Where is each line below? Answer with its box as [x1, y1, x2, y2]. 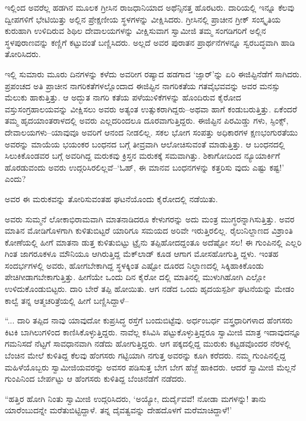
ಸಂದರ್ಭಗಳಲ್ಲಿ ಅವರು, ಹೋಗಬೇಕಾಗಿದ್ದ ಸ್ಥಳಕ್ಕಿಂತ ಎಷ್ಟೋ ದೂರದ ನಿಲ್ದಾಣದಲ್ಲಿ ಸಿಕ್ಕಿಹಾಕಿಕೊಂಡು [5, 259, 264, 271]
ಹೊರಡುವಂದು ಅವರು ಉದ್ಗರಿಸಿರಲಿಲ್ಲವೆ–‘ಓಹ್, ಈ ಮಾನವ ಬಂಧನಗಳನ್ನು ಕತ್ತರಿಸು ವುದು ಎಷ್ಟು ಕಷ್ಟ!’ [5, 161, 285, 173]
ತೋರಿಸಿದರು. [5, 48, 41, 60]
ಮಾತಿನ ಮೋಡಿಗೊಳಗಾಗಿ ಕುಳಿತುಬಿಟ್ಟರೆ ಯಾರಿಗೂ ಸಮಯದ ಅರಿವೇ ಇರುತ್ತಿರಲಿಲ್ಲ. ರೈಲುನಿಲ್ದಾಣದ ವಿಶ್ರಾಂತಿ [5, 224, 293, 237]
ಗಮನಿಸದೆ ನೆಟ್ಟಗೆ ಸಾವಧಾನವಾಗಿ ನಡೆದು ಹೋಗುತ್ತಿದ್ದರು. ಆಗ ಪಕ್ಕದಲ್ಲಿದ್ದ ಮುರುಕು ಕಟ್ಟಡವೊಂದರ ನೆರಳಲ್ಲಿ [5, 337, 291, 350]
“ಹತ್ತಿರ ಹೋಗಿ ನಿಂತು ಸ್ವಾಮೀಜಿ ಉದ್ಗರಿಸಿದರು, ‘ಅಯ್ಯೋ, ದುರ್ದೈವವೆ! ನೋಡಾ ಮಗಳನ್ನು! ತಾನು [5, 392, 266, 404]
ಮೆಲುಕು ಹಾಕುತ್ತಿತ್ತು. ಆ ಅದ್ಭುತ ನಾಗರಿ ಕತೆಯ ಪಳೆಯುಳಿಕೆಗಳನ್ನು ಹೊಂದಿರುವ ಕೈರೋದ [5, 91, 241, 103]
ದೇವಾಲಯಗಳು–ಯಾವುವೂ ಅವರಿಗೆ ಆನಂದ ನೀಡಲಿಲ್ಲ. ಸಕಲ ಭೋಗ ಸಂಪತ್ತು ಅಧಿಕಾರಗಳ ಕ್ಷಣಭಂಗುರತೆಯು [5, 125, 298, 138]
